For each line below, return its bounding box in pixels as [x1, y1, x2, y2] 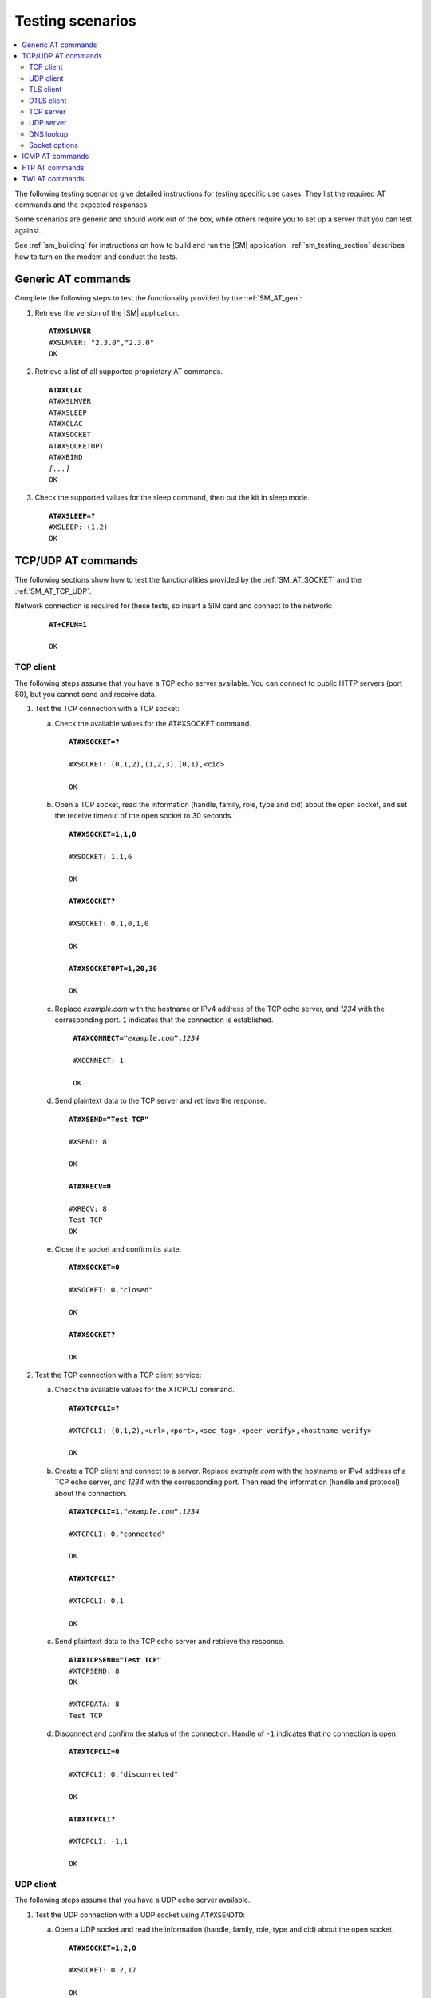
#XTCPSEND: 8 [69, 1666, 120, 1675]
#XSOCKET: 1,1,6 [69, 852, 132, 861]
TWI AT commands [22, 174, 85, 184]
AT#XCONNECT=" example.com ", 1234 [73, 1033, 200, 1043]
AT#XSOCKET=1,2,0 [69, 1943, 136, 1952]
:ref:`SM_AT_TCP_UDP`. [14, 586, 92, 595]
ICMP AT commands [22, 152, 89, 161]
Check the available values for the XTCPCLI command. [54, 1385, 235, 1395]
